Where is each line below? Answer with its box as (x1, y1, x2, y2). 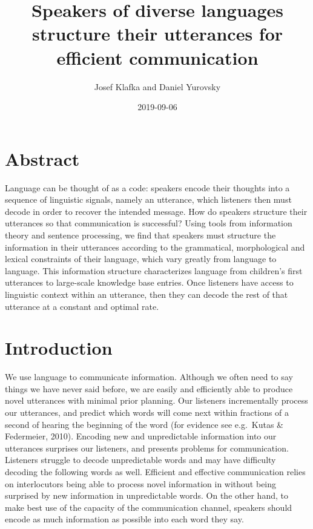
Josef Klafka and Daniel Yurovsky (94, 80, 221, 93)
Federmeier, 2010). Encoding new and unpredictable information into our (5, 430, 277, 442)
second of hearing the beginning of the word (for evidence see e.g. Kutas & (5, 418, 284, 430)
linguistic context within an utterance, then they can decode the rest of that (5, 287, 288, 300)
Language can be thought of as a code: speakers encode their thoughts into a (5, 181, 290, 194)
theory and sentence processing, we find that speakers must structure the (5, 229, 276, 241)
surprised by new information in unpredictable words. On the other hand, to (5, 489, 288, 502)
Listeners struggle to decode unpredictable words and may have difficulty (5, 453, 276, 466)
